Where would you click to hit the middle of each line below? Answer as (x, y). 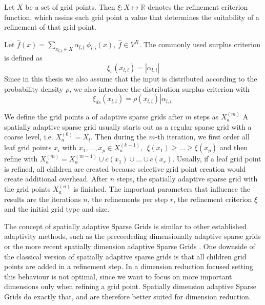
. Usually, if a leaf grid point (217, 159)
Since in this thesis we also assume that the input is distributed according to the (131, 78)
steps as (206, 117)
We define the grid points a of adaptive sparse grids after (94, 117)
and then (234, 147)
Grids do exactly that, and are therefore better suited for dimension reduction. (128, 297)
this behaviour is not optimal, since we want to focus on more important (118, 276)
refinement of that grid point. (50, 27)
